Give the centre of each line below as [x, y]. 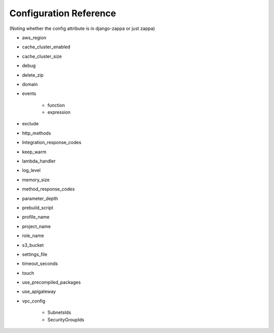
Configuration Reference [63, 13]
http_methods [37, 133]
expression [59, 112]
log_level [31, 171]
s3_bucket [33, 245]
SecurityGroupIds [66, 319]
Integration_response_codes [52, 143]
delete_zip [33, 75]
